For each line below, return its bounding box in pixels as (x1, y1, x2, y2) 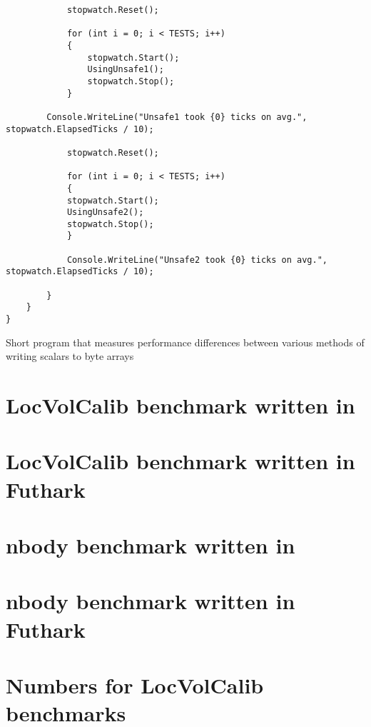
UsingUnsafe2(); (66, 207, 144, 218)
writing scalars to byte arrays (6, 349, 134, 363)
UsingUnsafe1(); (87, 64, 164, 75)
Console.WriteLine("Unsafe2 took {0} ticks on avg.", (66, 254, 328, 265)
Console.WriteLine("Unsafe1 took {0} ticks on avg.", (46, 111, 308, 122)
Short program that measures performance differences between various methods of (6, 334, 365, 349)
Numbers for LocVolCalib (6, 670, 264, 699)
